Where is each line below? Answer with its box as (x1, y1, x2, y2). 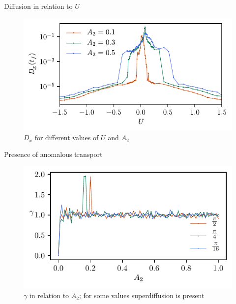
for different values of (34, 132, 99, 143)
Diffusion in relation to (4, 1, 73, 11)
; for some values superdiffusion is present (79, 290, 205, 301)
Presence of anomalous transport (4, 149, 103, 159)
